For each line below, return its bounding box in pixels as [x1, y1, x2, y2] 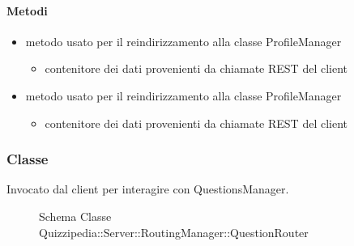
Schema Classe [39, 207, 112, 224]
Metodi [6, 2, 48, 19]
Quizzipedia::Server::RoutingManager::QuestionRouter [39, 223, 309, 240]
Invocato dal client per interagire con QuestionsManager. [6, 180, 289, 197]
